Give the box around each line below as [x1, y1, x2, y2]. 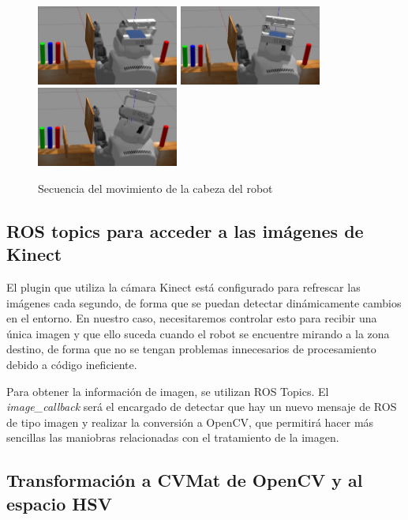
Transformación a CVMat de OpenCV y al [6, 468, 363, 492]
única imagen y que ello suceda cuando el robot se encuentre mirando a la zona [6, 325, 390, 341]
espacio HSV [6, 491, 112, 515]
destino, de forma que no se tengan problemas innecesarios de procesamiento [6, 341, 376, 357]
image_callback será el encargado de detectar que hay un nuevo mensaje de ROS [6, 398, 397, 415]
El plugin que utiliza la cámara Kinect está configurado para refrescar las [6, 278, 361, 295]
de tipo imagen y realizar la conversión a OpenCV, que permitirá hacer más [6, 413, 374, 430]
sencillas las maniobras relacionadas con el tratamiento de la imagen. [6, 429, 339, 446]
